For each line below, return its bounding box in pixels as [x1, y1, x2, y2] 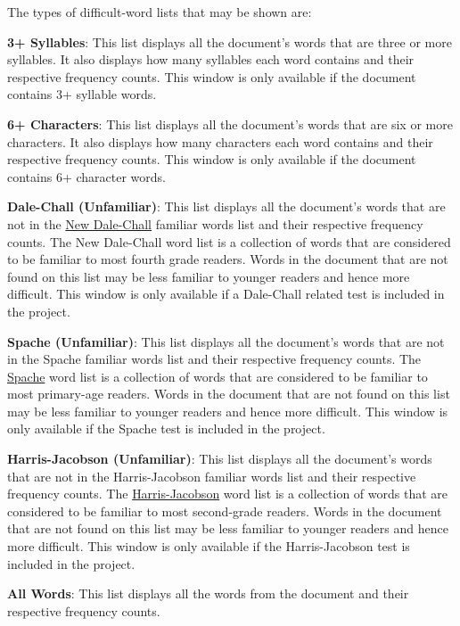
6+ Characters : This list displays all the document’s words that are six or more [7, 114, 453, 133]
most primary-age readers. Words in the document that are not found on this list [7, 384, 450, 403]
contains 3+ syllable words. [7, 85, 157, 103]
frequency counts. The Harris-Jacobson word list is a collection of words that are [7, 484, 448, 503]
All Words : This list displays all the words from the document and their [7, 584, 409, 603]
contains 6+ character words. [7, 167, 166, 185]
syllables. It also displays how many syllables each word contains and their [7, 50, 415, 69]
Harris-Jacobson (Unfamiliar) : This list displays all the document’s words [7, 449, 432, 468]
